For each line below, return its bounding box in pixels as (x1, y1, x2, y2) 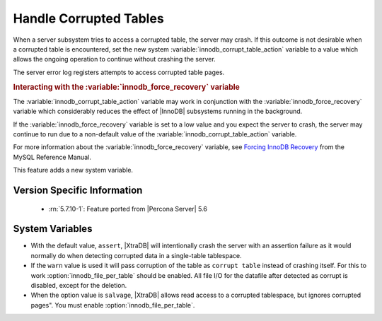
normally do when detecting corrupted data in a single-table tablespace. (30, 251, 242, 259)
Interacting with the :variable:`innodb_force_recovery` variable (13, 82, 241, 92)
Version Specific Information (13, 184, 143, 196)
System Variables (13, 223, 93, 235)
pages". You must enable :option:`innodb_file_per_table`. (30, 300, 195, 309)
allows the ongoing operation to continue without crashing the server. (13, 55, 216, 64)
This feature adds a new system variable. (13, 166, 134, 175)
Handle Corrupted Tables (13, 11, 164, 26)
